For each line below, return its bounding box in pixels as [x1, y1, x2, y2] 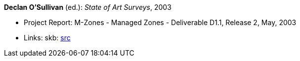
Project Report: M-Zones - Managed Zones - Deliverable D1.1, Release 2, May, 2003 [24, 18, 297, 27]
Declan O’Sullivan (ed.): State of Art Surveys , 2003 [4, 3, 171, 11]
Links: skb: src [24, 33, 71, 42]
